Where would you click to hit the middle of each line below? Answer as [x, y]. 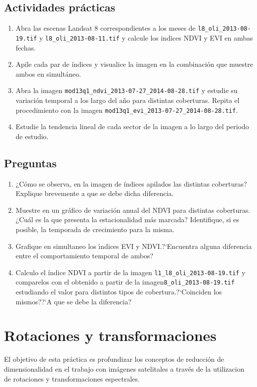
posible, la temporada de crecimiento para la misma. [95, 229]
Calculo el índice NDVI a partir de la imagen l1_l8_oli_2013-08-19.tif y [130, 272]
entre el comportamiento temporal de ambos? [85, 256]
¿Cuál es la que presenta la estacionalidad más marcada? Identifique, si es [127, 219]
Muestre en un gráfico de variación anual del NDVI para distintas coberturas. [133, 210]
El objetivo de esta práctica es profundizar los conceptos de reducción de [114, 359]
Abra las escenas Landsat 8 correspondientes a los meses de [106, 28]
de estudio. [32, 136]
